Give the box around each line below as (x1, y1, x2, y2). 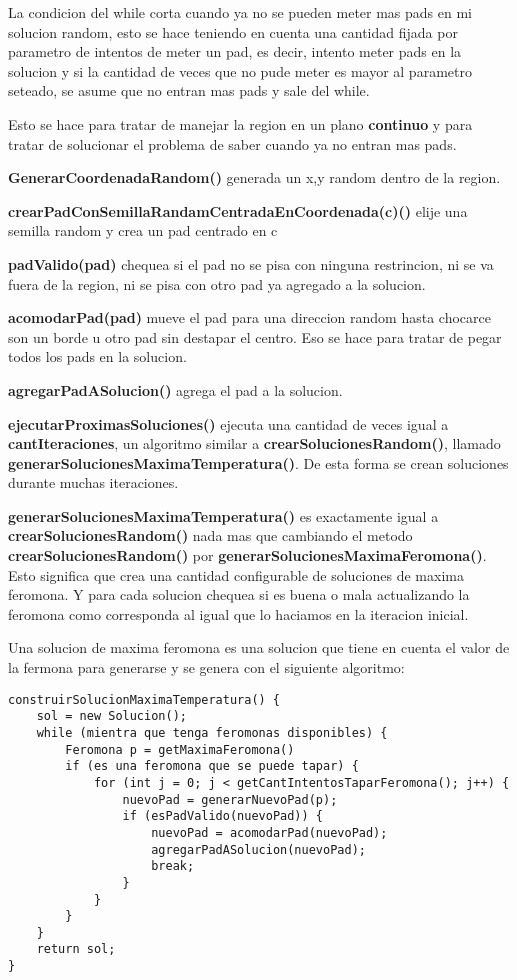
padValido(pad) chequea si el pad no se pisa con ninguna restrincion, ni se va (8, 253, 494, 274)
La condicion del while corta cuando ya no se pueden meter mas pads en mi (8, 2, 473, 22)
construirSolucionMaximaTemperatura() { (8, 692, 281, 707)
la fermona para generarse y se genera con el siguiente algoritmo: (8, 657, 405, 678)
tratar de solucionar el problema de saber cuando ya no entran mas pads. (8, 133, 457, 154)
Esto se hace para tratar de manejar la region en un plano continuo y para (8, 113, 473, 134)
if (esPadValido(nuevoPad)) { (122, 809, 323, 824)
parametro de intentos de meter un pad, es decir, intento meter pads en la (8, 41, 462, 62)
